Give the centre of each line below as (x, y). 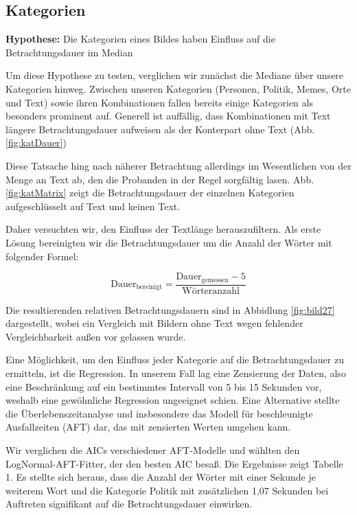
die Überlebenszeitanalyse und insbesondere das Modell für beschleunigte (159, 413)
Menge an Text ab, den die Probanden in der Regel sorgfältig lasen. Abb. (160, 179)
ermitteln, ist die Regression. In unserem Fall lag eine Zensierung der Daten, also (176, 373)
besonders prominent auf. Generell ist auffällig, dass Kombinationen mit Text (168, 116)
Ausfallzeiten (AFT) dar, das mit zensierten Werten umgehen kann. (148, 427)
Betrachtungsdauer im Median (69, 52)
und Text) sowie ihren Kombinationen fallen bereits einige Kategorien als (159, 102)
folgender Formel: (42, 256)
